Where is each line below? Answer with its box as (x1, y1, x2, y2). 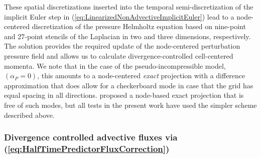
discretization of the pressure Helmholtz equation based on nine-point (32, 21, 246, 32)
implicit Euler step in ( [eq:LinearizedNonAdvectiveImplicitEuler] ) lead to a (4, 11, 234, 22)
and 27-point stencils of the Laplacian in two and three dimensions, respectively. (4, 31, 251, 41)
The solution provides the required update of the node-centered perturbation (4, 41, 240, 51)
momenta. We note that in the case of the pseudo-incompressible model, (4, 60, 226, 71)
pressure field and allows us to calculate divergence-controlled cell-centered (4, 50, 233, 61)
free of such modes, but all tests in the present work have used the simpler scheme (4, 99, 257, 110)
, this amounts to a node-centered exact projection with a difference (37, 70, 245, 81)
